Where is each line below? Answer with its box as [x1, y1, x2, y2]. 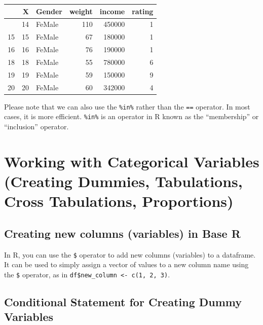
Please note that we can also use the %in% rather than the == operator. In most [4, 101, 250, 112]
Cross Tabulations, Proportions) [4, 191, 234, 211]
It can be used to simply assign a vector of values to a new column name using [4, 259, 249, 270]
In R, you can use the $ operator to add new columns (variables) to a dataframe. [4, 249, 256, 260]
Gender [36, 6, 62, 16]
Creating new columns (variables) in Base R [4, 225, 241, 241]
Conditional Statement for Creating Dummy [4, 294, 242, 309]
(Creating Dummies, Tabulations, [4, 170, 243, 191]
